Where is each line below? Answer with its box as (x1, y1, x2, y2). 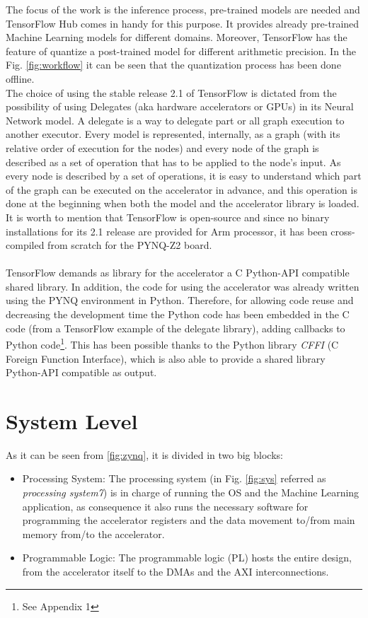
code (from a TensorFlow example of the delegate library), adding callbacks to (6, 320, 345, 335)
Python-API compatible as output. (6, 365, 157, 380)
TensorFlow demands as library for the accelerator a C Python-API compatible (6, 265, 350, 280)
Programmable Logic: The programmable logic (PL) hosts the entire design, (22, 550, 352, 565)
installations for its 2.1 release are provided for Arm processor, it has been (6, 223, 328, 238)
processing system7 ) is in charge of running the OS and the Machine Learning (22, 485, 360, 499)
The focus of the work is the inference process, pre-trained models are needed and (6, 2, 360, 16)
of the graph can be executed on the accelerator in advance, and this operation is (6, 182, 357, 197)
